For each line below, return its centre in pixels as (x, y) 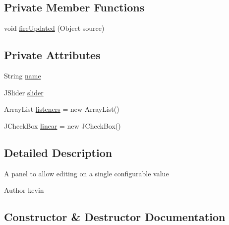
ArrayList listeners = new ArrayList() (62, 109)
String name (23, 75)
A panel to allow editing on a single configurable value (86, 173)
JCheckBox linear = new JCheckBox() (62, 125)
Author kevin (24, 190)
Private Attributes (52, 55)
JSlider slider (24, 92)
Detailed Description (58, 152)
